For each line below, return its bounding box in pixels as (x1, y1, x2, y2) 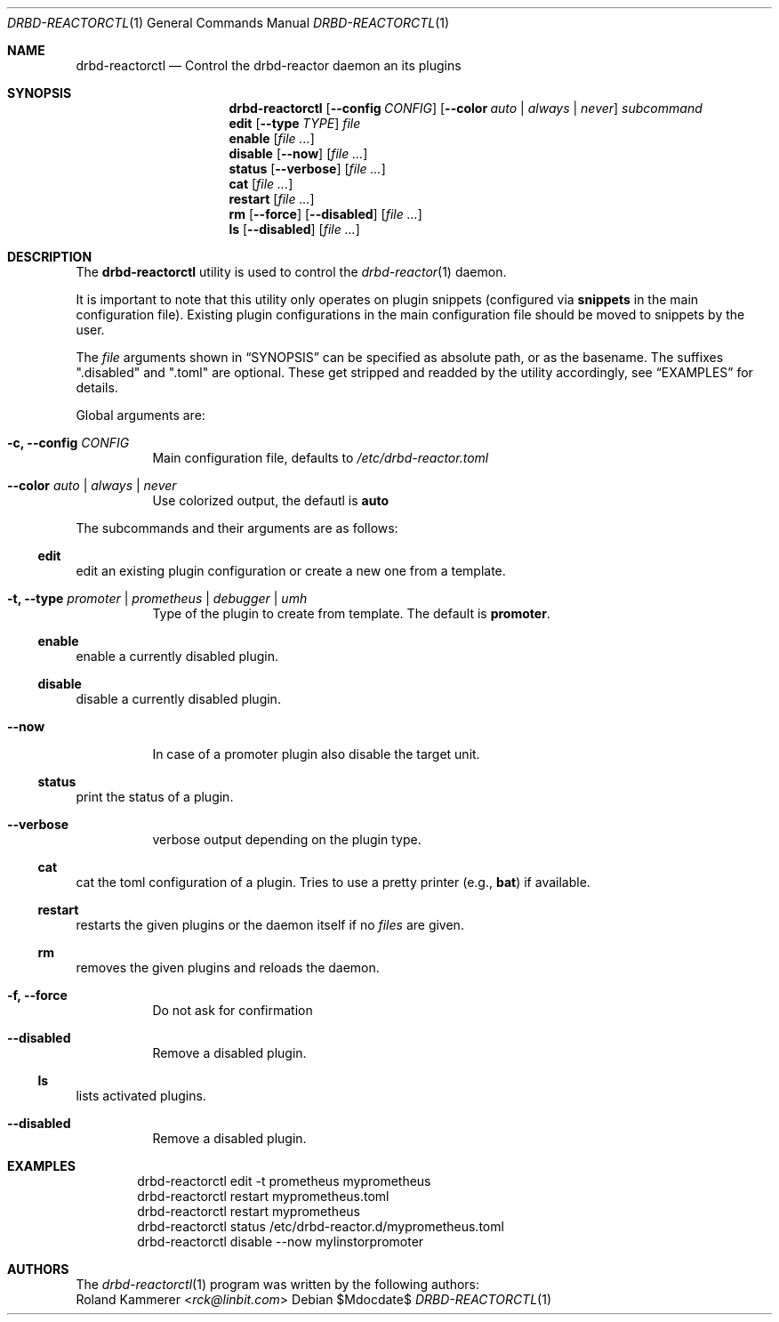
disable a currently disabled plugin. (76, 691, 281, 706)
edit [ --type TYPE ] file (229, 116, 361, 131)
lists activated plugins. (76, 1088, 206, 1103)
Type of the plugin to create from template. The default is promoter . (152, 606, 550, 621)
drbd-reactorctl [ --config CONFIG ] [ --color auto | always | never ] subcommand (229, 101, 703, 116)
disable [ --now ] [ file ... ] (229, 146, 368, 161)
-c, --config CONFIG (7, 435, 130, 450)
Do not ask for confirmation (152, 1003, 313, 1018)
